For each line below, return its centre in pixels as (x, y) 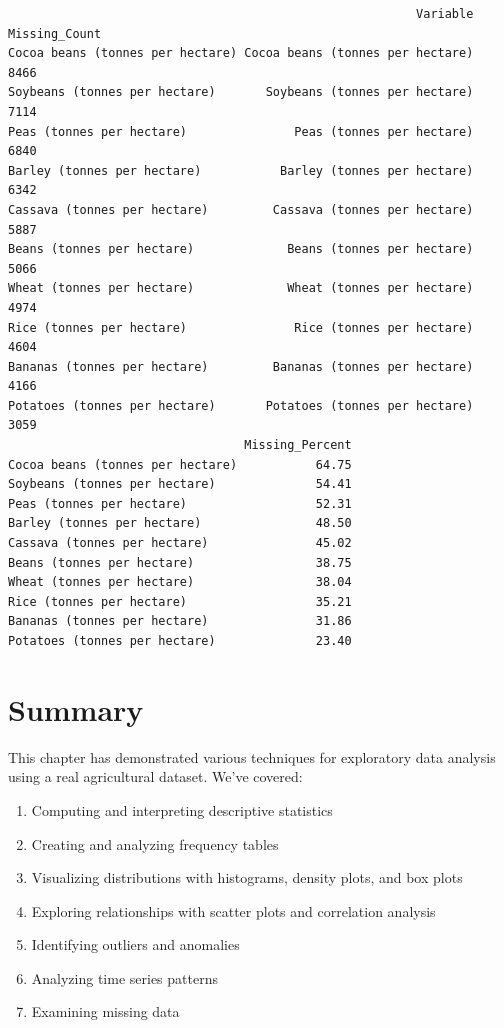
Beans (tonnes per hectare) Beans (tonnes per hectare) (241, 249)
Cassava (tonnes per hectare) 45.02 (180, 543)
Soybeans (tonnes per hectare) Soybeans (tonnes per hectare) (241, 92)
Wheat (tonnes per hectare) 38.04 (180, 582)
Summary (76, 708)
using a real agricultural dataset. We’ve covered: (155, 776)
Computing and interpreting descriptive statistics (182, 809)
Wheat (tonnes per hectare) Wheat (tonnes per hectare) (241, 288)
